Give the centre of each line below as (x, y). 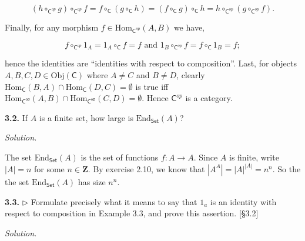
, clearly (191, 74)
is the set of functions (120, 157)
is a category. (209, 98)
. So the (286, 168)
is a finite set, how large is (86, 117)
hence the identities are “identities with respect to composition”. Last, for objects (151, 63)
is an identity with (243, 201)
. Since (206, 157)
